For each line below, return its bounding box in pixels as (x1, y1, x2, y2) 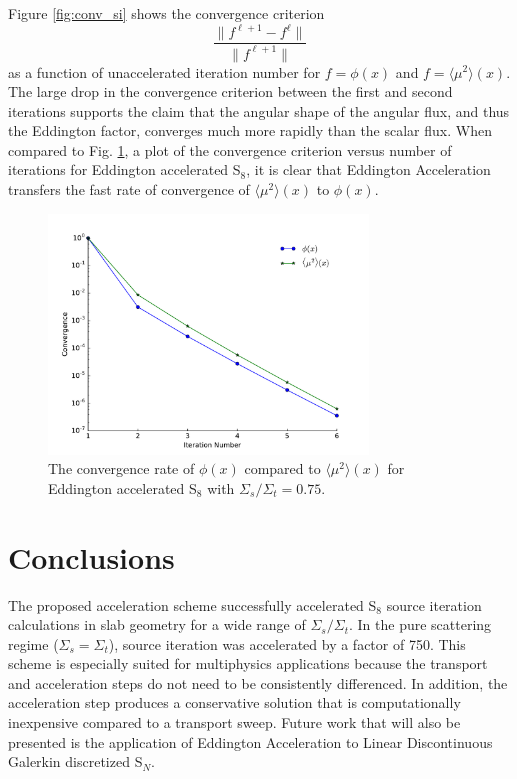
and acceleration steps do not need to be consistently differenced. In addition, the (8, 672, 508, 693)
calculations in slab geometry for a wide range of (8, 614, 306, 635)
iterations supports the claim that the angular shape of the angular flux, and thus (8, 100, 510, 121)
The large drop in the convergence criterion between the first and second (8, 81, 453, 102)
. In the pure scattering (349, 614, 492, 635)
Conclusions (8, 536, 175, 577)
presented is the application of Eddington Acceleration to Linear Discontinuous (8, 731, 493, 752)
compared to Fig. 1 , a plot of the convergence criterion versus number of (8, 139, 452, 160)
